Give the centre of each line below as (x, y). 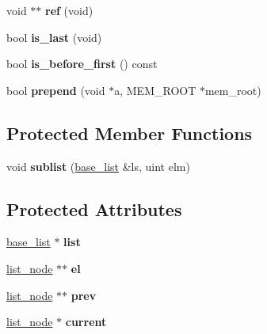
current (86, 322)
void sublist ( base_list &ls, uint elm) (98, 166)
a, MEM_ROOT (155, 90)
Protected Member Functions (130, 133)
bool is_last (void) (54, 37)
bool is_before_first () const (82, 64)
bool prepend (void (56, 90)
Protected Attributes (94, 209)
